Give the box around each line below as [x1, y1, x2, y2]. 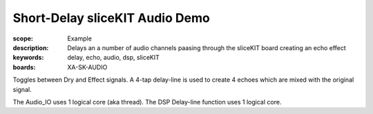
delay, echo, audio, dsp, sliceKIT [67, 54, 160, 62]
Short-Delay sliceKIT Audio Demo [12, 10, 210, 25]
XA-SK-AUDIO [67, 62, 108, 71]
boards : [12, 62, 36, 71]
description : [12, 43, 49, 52]
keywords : [12, 54, 44, 62]
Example [67, 34, 93, 43]
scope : [12, 34, 34, 43]
